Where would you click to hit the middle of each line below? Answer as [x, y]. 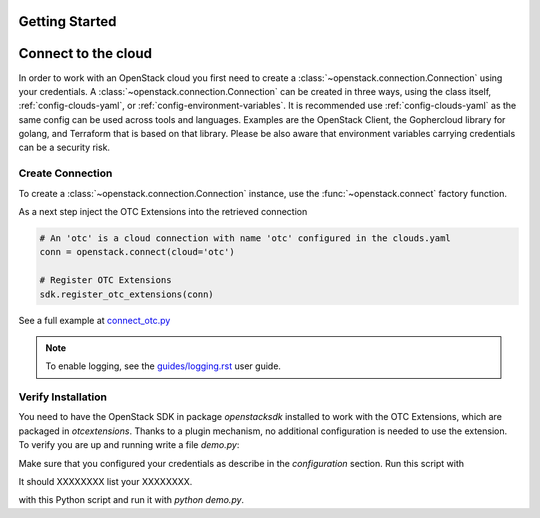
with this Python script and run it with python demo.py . [131, 500]
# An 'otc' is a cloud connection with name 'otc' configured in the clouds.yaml [245, 238]
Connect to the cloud [85, 53]
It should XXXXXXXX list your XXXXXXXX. [105, 482]
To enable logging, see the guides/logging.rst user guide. [163, 366]
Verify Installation [62, 397]
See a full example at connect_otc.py [94, 320]
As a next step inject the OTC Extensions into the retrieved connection [163, 212]
